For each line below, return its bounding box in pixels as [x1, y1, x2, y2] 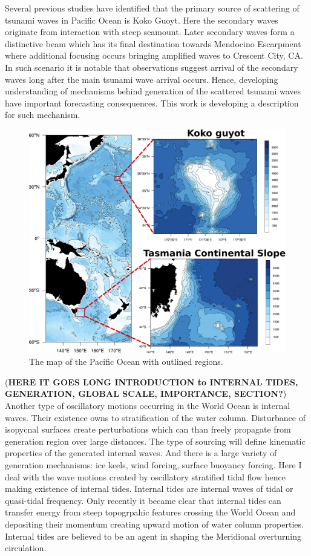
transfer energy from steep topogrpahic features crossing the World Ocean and [5, 506, 296, 518]
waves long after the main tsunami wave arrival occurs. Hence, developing [5, 73, 278, 85]
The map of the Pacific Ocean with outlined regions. [29, 355, 223, 368]
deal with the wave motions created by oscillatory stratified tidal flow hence [5, 470, 286, 483]
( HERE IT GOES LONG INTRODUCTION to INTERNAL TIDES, [5, 375, 298, 388]
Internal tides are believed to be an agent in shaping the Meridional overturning [5, 529, 301, 542]
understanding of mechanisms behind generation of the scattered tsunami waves [5, 85, 301, 97]
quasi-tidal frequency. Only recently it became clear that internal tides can [5, 494, 281, 506]
